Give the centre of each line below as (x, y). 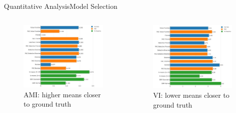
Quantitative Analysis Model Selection (61, 6)
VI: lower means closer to (191, 95)
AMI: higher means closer (62, 94)
